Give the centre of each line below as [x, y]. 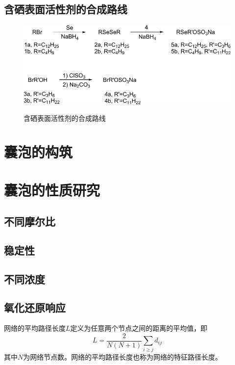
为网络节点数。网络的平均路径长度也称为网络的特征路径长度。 [123, 356]
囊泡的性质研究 [52, 190]
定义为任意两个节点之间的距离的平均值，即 [139, 328]
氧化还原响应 [35, 308]
